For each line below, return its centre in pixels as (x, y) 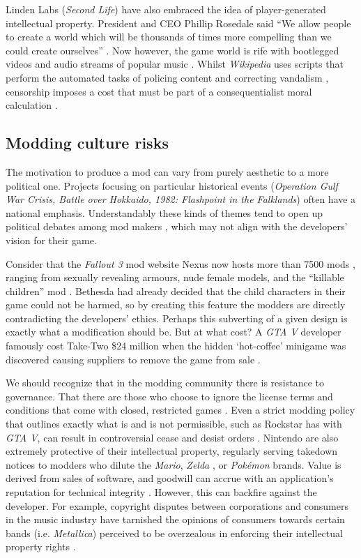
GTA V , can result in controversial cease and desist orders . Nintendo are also (172, 437)
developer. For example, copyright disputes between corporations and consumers (177, 505)
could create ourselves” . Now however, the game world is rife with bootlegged (172, 50)
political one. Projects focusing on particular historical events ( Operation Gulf (172, 185)
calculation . (32, 105)
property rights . (41, 546)
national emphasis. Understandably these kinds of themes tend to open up (164, 212)
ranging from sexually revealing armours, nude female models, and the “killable (175, 277)
